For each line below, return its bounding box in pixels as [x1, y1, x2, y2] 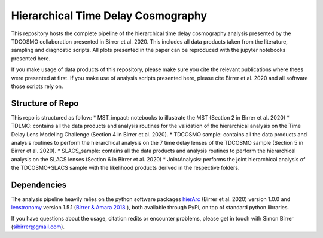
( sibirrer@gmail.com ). [11, 223, 65, 230]
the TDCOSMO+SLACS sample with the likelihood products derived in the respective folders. [11, 164, 240, 172]
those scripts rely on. [11, 83, 63, 90]
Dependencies [11, 179, 67, 190]
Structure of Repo [11, 98, 79, 108]
